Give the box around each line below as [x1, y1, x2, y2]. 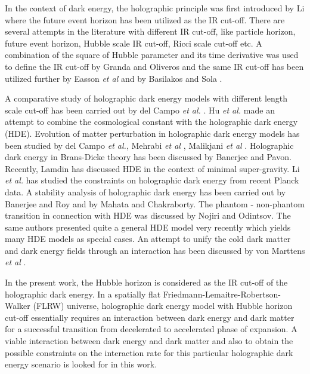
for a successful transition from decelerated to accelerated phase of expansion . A [5, 323, 297, 335]
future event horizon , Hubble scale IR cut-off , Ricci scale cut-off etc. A [5, 36, 262, 49]
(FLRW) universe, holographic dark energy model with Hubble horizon [33, 299, 293, 312]
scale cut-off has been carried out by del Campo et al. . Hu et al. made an [5, 103, 275, 116]
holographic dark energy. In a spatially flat [5, 287, 161, 300]
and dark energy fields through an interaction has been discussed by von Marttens [5, 244, 305, 256]
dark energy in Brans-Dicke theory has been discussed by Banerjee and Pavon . [5, 151, 292, 163]
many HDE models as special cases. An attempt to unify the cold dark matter [5, 232, 291, 245]
